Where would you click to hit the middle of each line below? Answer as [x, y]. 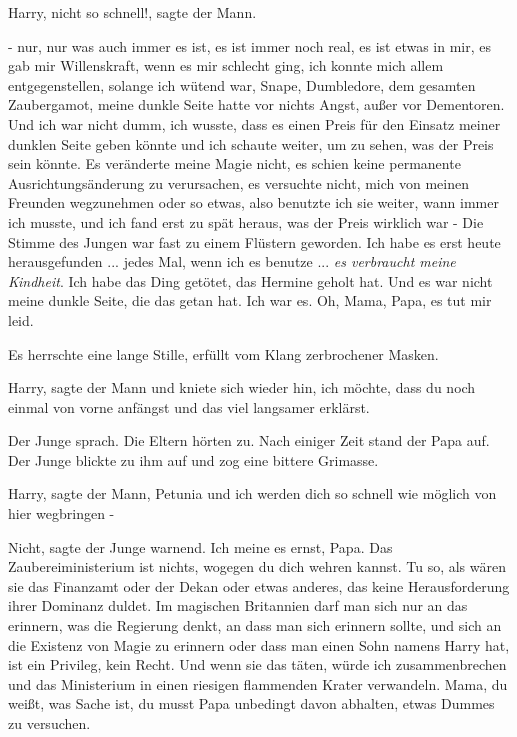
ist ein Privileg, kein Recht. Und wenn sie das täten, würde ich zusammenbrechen [257, 664]
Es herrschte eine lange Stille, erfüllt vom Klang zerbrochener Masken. [223, 353]
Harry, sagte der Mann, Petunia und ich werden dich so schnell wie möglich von [252, 493]
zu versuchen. [49, 723]
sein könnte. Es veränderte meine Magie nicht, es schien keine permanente [234, 163]
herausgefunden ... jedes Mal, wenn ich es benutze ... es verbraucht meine [232, 261]
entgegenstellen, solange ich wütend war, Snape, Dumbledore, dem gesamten [242, 84]
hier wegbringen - [61, 513]
